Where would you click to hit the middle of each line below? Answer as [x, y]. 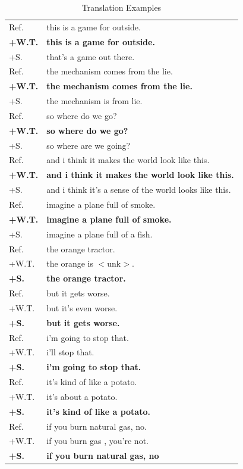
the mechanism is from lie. [94, 101]
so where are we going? [89, 145]
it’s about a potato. [82, 396]
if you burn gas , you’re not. [97, 441]
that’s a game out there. [91, 56]
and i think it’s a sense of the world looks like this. [139, 190]
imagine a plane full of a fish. [100, 234]
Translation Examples [121, 7]
